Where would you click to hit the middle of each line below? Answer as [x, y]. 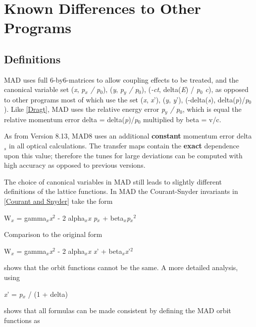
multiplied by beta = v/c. [182, 119]
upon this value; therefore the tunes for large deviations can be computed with [123, 155]
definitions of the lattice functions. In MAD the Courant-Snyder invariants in [121, 191]
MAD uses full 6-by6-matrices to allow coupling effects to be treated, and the [121, 79]
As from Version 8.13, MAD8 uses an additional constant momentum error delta [128, 136]
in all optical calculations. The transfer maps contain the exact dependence [124, 146]
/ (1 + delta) [48, 294]
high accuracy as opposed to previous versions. [75, 165]
